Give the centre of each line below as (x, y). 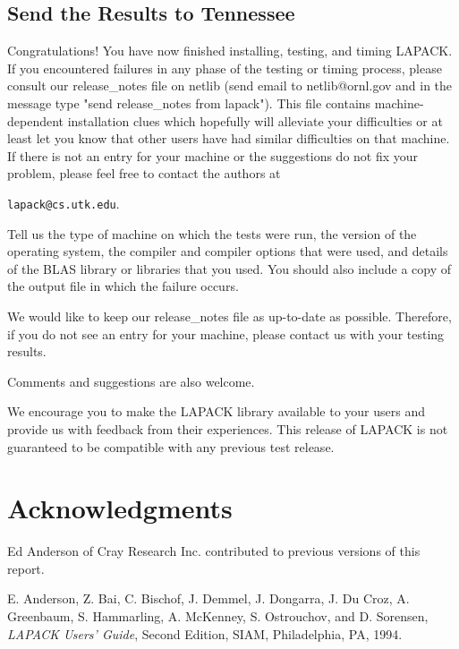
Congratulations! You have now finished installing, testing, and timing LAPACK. (230, 51)
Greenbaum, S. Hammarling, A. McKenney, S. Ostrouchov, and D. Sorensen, (218, 616)
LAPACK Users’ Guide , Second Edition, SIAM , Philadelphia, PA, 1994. (205, 633)
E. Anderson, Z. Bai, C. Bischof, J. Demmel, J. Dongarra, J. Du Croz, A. (208, 598)
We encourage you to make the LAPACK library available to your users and (217, 411)
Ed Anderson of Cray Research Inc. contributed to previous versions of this (214, 551)
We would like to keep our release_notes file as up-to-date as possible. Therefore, (229, 316)
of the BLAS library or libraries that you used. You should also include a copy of (229, 268)
